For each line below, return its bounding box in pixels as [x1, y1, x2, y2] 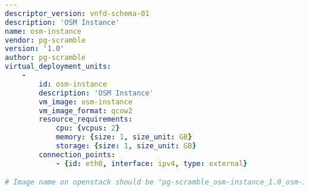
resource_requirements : [39, 115, 133, 124]
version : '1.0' [5, 44, 65, 53]
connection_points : [39, 150, 116, 159]
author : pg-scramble [5, 53, 86, 62]
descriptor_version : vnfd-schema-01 [5, 9, 150, 18]
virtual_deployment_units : [5, 62, 111, 71]
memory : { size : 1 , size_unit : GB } [55, 133, 193, 142]
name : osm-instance [5, 27, 81, 36]
